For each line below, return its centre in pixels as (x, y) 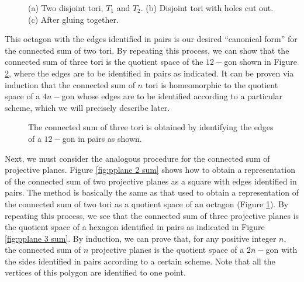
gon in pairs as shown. (102, 138)
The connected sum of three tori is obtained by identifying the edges (151, 127)
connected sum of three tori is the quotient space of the (104, 62)
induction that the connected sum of (70, 84)
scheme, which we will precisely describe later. (87, 107)
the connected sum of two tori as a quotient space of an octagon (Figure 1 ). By (147, 203)
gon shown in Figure (260, 62)
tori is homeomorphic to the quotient (212, 84)
